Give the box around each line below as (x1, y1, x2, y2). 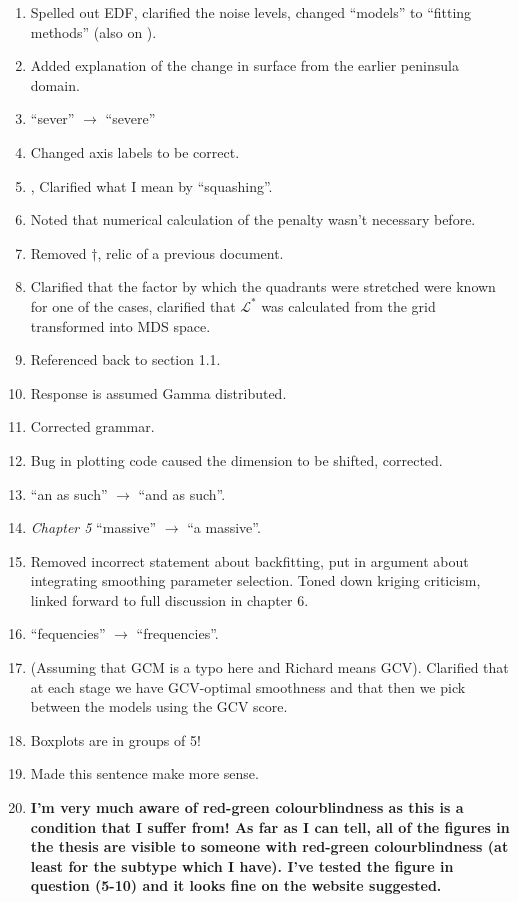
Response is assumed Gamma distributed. (30, 382, 287, 403)
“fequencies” (30, 623, 106, 644)
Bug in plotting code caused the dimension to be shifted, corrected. (30, 449, 443, 470)
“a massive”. (187, 517, 261, 538)
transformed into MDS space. (30, 315, 211, 336)
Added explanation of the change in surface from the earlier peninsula (30, 55, 459, 76)
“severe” (105, 108, 156, 129)
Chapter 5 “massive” (30, 517, 157, 538)
